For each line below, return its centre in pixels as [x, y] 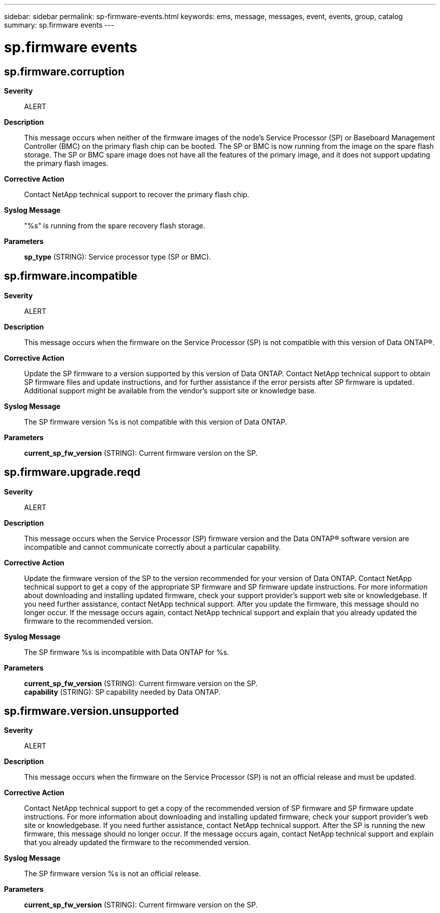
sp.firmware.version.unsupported [91, 711]
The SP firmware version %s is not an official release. [113, 874]
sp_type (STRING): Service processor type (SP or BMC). [118, 257]
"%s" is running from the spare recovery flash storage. [115, 225]
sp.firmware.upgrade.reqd [72, 472]
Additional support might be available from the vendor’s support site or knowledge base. [170, 390]
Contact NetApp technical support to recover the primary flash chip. [137, 194]
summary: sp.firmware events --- [59, 25]
